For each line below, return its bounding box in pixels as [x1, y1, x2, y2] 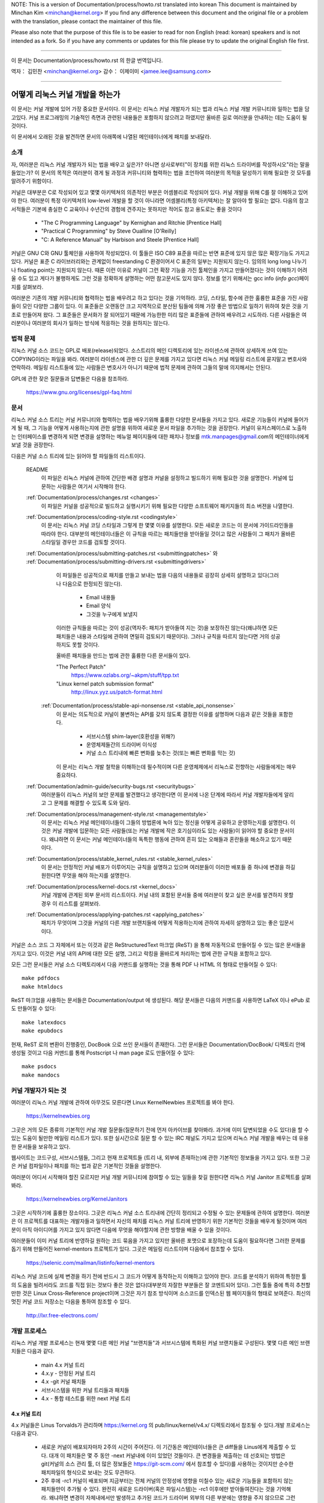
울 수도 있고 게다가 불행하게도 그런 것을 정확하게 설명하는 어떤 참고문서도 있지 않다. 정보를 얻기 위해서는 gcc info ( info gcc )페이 [11, 275, 309, 282]
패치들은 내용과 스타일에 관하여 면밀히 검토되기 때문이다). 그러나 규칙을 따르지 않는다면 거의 [56, 632, 269, 640]
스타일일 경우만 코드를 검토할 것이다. [41, 539, 126, 546]
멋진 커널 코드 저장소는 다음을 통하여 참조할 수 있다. [11, 1298, 131, 1305]
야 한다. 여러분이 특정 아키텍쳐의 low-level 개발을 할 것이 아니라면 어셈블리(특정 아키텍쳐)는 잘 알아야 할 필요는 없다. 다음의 [11, 197, 298, 204]
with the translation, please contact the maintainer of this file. [11, 17, 163, 25]
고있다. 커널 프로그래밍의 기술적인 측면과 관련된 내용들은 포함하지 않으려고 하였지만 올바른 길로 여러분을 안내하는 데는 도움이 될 [11, 114, 307, 121]
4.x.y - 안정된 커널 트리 [41, 1370, 96, 1377]
